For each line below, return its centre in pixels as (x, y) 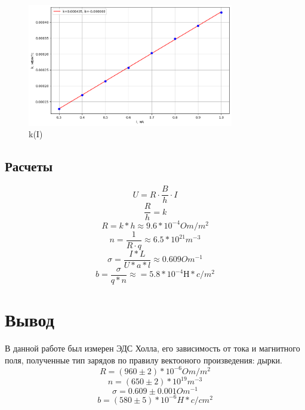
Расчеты (29, 166)
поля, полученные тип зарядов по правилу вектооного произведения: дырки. (144, 360)
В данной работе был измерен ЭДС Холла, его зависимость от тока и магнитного (152, 348)
